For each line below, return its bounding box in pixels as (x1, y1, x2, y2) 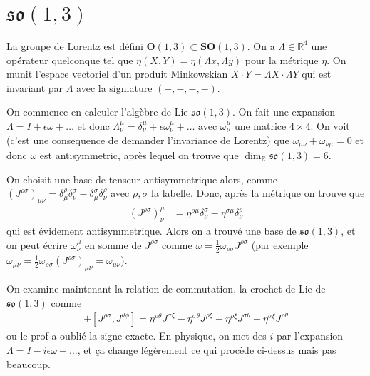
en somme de (85, 237, 142, 252)
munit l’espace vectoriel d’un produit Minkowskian (6, 66, 228, 81)
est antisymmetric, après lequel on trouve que (39, 147, 239, 162)
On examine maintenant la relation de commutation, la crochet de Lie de (6, 281, 326, 296)
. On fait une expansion (232, 104, 335, 119)
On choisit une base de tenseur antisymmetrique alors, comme (6, 171, 278, 186)
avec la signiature (76, 80, 153, 95)
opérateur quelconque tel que (6, 52, 133, 67)
